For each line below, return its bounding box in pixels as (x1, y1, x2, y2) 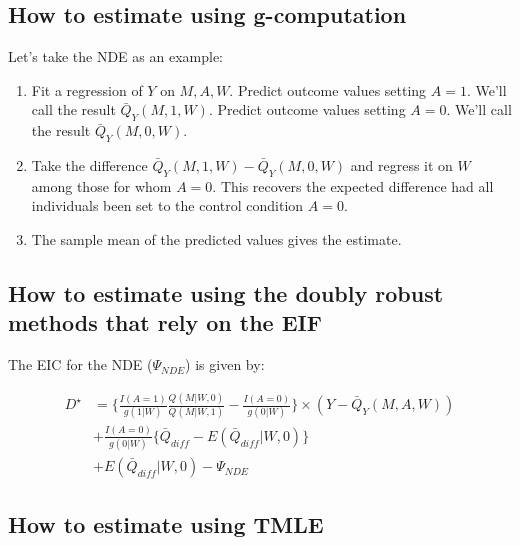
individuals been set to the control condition (31, 195, 304, 216)
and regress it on (350, 154, 453, 175)
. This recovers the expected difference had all (212, 175, 494, 196)
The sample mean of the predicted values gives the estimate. (31, 228, 402, 249)
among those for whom (31, 175, 172, 196)
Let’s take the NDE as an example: (8, 46, 223, 67)
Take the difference (31, 154, 148, 175)
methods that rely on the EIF (8, 307, 322, 338)
